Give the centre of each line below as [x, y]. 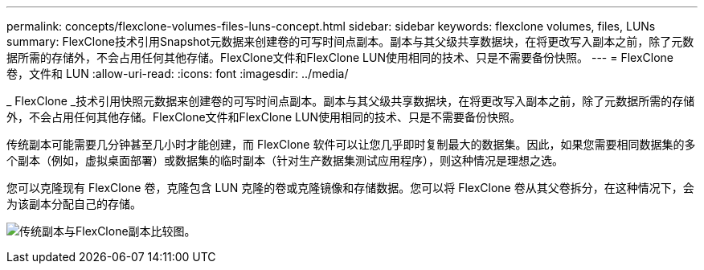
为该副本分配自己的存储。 [74, 204]
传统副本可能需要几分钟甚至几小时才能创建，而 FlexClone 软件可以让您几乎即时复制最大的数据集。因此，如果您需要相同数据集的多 [351, 144]
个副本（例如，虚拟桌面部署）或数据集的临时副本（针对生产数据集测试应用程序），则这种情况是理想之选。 [285, 160]
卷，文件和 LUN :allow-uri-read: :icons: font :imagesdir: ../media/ [178, 74]
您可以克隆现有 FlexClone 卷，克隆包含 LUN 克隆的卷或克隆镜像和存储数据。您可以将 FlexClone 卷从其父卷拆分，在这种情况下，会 [350, 188]
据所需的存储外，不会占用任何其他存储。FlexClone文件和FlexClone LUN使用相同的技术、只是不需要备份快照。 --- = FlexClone [340, 57]
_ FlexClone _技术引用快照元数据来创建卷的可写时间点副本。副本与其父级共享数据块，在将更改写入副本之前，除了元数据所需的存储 [351, 101]
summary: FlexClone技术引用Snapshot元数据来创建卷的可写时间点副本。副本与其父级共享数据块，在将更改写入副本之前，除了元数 [350, 41]
